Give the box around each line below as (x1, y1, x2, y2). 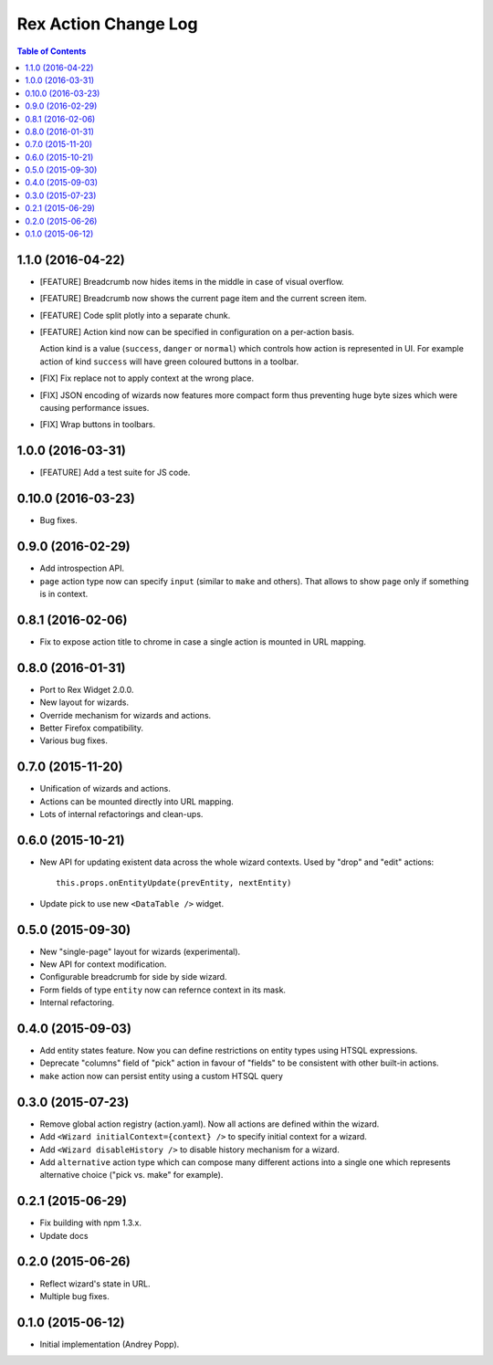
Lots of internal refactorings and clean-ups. (39, 809, 204, 819)
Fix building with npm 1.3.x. (39, 1217, 142, 1228)
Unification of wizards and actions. (39, 783, 171, 794)
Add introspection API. (39, 562, 125, 574)
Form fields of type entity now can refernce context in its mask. (39, 984, 287, 995)
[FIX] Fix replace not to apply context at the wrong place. (39, 373, 255, 383)
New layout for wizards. (39, 697, 130, 708)
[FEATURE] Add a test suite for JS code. (39, 467, 191, 478)
